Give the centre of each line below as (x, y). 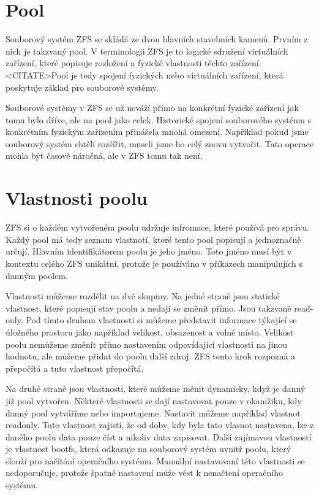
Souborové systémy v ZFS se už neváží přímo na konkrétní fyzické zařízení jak (152, 108)
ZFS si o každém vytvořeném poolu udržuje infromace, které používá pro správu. (158, 227)
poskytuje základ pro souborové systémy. (82, 87)
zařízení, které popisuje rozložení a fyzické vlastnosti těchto (117, 63)
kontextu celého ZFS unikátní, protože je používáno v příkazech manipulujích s (154, 263)
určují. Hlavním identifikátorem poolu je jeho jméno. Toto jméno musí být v (149, 251)
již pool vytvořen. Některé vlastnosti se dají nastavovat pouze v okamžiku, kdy (154, 400)
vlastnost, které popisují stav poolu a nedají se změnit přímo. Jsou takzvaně (148, 308)
